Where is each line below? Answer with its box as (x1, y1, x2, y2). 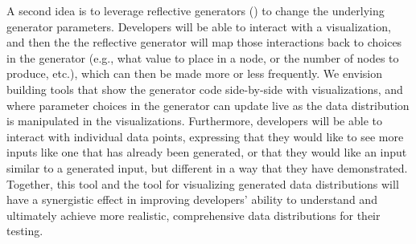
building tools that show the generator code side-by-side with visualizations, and (6, 80, 403, 97)
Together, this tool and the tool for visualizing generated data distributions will (6, 175, 399, 192)
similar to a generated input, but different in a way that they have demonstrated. (6, 159, 408, 176)
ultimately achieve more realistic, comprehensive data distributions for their (6, 206, 381, 223)
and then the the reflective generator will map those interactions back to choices (6, 34, 402, 51)
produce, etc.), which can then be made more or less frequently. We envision (6, 65, 383, 82)
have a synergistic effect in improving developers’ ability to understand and (6, 191, 377, 208)
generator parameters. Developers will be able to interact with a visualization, (6, 18, 391, 35)
